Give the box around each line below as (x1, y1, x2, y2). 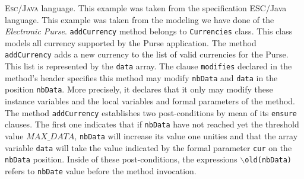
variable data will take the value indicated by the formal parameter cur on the (5, 141, 292, 154)
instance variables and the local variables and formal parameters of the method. (5, 95, 295, 107)
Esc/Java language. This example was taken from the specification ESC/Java (5, 2, 287, 14)
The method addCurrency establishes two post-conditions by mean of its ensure (5, 106, 297, 119)
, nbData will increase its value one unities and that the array (74, 129, 298, 142)
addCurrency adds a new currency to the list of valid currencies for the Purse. (5, 48, 289, 60)
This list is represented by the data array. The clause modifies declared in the (5, 60, 292, 72)
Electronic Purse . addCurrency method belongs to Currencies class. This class (5, 25, 293, 37)
